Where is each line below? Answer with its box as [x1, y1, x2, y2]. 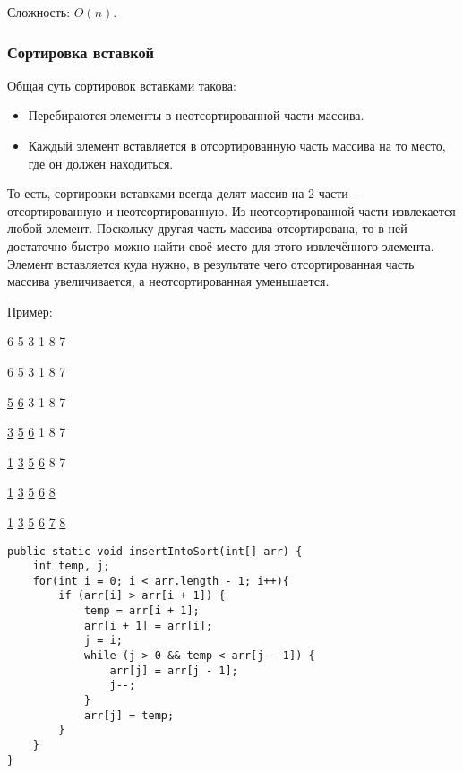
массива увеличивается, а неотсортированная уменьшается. [7, 272, 330, 291]
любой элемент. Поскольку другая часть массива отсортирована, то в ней [7, 219, 407, 238]
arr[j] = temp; [83, 708, 175, 722]
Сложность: [7, 3, 71, 21]
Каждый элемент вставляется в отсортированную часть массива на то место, [28, 136, 446, 154]
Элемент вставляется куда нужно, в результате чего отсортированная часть [7, 254, 415, 273]
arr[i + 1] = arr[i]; [83, 619, 213, 632]
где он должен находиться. [28, 153, 174, 172]
